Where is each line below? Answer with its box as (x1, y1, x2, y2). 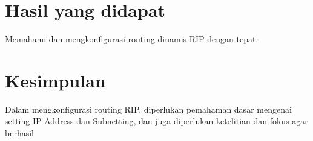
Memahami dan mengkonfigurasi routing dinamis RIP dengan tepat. (5, 33, 259, 45)
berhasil (5, 127, 34, 139)
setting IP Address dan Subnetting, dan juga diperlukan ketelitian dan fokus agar (5, 114, 308, 127)
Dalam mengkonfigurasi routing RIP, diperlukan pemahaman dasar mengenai (5, 102, 292, 115)
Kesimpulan (5, 67, 106, 92)
